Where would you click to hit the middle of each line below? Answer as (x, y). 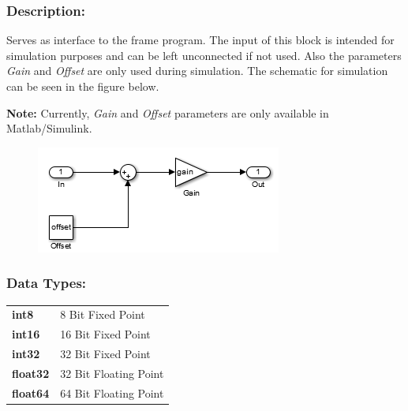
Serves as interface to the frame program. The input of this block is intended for (200, 40)
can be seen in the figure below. (83, 86)
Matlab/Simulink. (49, 128)
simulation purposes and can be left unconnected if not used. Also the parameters (204, 55)
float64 (31, 392)
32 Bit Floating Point (112, 373)
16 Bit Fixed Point (105, 334)
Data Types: (47, 283)
